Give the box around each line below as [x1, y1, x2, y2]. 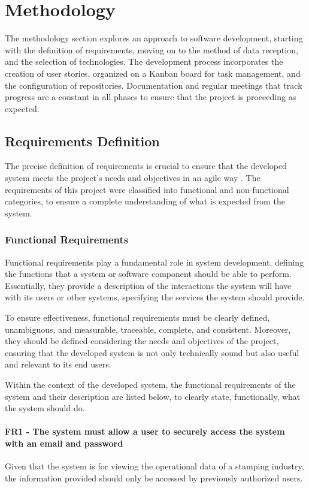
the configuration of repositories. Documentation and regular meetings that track [5, 79, 302, 91]
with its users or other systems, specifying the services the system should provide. [5, 291, 305, 303]
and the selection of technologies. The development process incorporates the [5, 55, 283, 68]
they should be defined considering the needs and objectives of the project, [5, 335, 279, 347]
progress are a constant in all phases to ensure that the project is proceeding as [5, 91, 296, 103]
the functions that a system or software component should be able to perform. [5, 267, 292, 280]
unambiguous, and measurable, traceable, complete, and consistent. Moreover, [5, 323, 291, 335]
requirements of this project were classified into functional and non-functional [5, 183, 289, 195]
